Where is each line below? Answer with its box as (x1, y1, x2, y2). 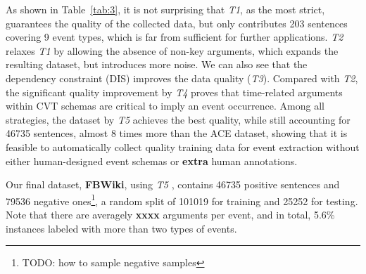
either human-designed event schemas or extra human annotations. (6, 153, 298, 168)
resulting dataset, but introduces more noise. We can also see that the (6, 57, 308, 72)
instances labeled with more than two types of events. (6, 221, 237, 235)
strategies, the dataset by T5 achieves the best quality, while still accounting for (6, 112, 351, 126)
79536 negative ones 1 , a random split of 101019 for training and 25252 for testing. (6, 191, 358, 208)
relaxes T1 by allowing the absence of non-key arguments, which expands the (6, 43, 339, 58)
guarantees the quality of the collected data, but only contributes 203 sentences (6, 15, 348, 30)
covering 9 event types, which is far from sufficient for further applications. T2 (6, 30, 343, 44)
